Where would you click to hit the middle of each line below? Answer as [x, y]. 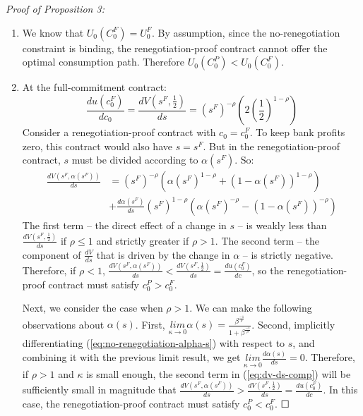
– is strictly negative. [288, 254]
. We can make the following [251, 308]
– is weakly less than [282, 225]
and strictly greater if [143, 240]
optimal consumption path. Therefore [103, 62]
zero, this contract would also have [97, 146]
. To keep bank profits [297, 132]
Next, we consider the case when [93, 308]
